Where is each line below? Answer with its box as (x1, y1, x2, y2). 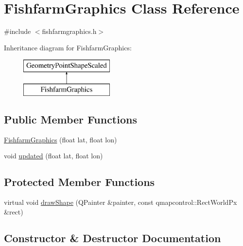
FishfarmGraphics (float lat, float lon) (4, 134, 117, 144)
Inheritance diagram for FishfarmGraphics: (4, 42, 132, 52)
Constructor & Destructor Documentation (4, 230, 221, 245)
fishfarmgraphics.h (42, 26, 97, 36)
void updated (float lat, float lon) (4, 151, 103, 161)
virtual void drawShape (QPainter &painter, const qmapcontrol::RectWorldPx (4, 197, 237, 207)
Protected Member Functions (4, 174, 155, 189)
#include (4, 26, 31, 36)
